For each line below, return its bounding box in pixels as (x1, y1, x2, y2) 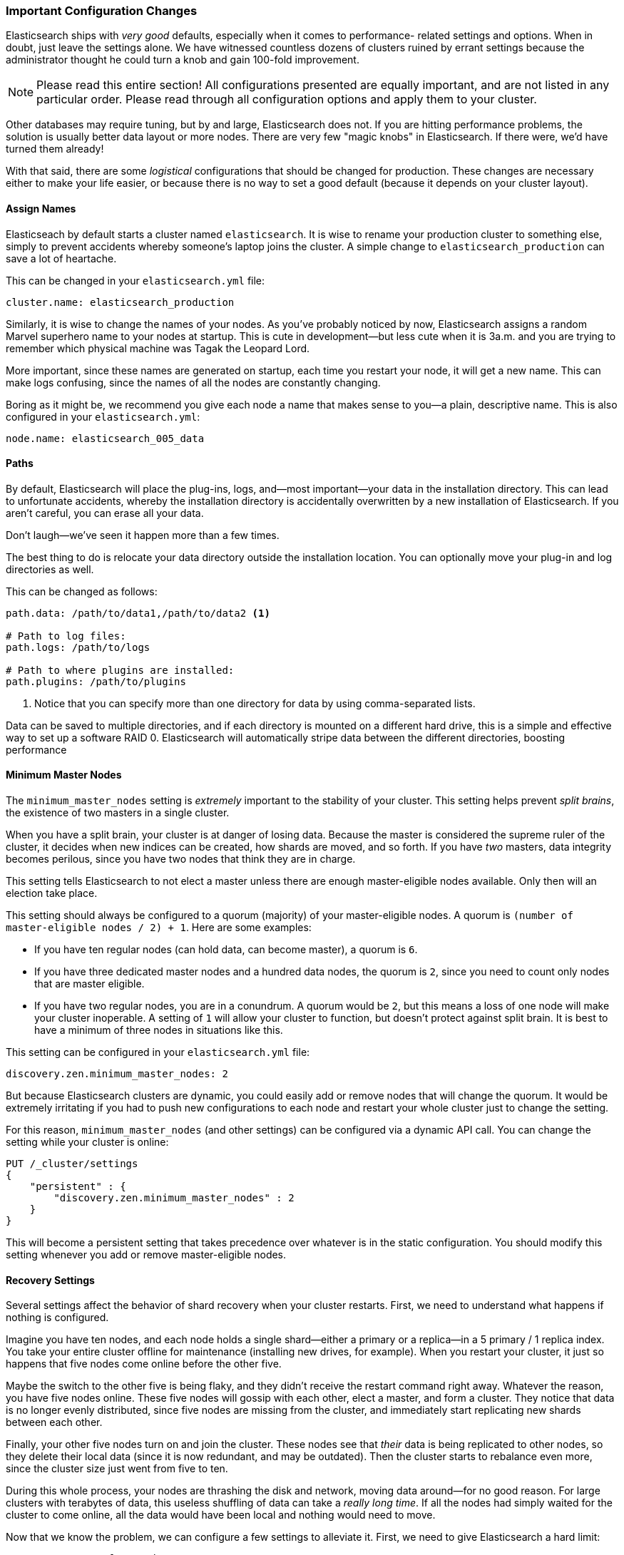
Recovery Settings (6, 1273, 95, 1286)
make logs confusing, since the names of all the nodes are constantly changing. (6, 376, 381, 389)
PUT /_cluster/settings (6, 1158, 138, 1170)
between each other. (6, 1416, 103, 1429)
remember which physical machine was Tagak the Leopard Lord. (6, 342, 310, 354)
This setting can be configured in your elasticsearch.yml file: (6, 1046, 310, 1059)
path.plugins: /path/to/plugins (6, 675, 186, 687)
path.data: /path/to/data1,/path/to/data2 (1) (6, 607, 270, 619)
